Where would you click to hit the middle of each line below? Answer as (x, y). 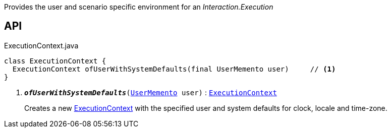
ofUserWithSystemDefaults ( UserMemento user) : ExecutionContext (151, 92)
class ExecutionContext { (55, 61)
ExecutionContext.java (41, 45)
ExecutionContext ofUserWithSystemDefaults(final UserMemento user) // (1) (174, 69)
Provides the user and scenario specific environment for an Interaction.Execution (139, 7)
